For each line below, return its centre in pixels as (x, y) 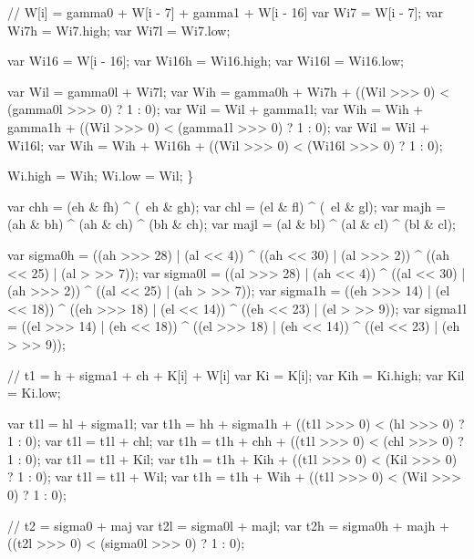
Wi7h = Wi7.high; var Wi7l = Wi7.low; (119, 30)
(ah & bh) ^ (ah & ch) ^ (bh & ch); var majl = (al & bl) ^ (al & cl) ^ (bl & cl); (232, 224)
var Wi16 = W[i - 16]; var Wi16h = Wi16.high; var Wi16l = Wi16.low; (206, 61)
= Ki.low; (34, 393)
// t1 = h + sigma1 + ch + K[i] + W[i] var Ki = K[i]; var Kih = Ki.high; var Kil (236, 374)
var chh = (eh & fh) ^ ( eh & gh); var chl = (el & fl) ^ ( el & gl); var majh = (227, 206)
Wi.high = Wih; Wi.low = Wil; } (101, 176)
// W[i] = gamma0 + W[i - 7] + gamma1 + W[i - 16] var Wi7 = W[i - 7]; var (225, 12)
